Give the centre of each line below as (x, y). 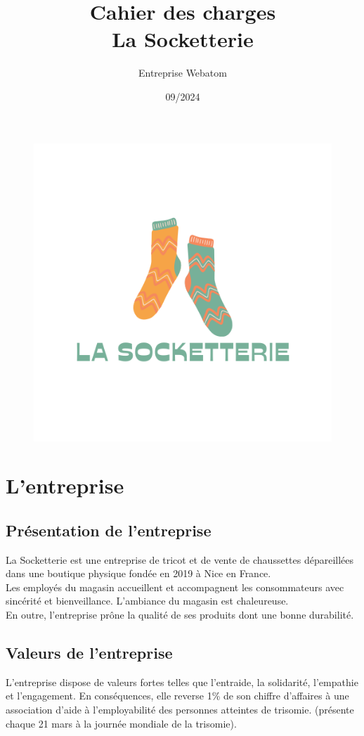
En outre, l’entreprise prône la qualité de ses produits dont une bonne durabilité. (180, 615)
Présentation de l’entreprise (109, 530)
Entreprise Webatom (183, 73)
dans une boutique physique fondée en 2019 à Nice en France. (138, 573)
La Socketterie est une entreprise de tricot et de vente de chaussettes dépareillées (180, 559)
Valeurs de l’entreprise (89, 653)
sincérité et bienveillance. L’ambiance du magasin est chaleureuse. (147, 601)
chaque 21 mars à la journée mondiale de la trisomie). (121, 723)
